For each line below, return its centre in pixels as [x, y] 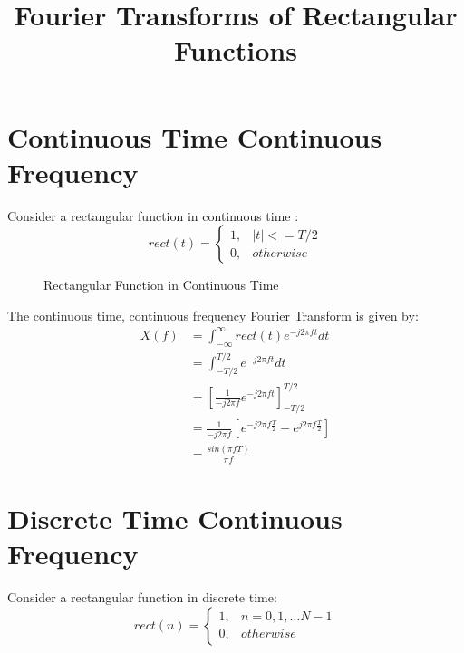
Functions [236, 50]
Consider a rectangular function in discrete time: [142, 597]
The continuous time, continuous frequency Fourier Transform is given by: [213, 315]
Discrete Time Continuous [175, 519]
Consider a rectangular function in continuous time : [153, 215]
